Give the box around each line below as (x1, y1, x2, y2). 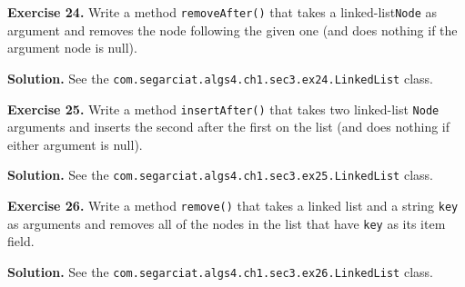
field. (7, 232, 35, 251)
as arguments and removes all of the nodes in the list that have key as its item (7, 213, 446, 233)
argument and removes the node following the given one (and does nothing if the (7, 20, 458, 39)
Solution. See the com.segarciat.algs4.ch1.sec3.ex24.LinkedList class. (7, 68, 433, 87)
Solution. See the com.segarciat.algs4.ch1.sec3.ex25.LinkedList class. (7, 165, 433, 184)
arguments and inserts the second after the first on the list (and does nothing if (7, 117, 450, 136)
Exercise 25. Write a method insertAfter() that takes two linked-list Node (7, 99, 440, 118)
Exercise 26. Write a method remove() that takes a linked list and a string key (7, 196, 459, 214)
